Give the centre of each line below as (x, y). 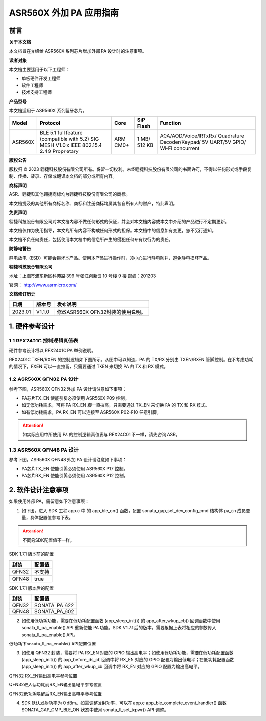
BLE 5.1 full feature (61, 132)
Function (170, 123)
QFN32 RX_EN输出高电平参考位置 (43, 676)
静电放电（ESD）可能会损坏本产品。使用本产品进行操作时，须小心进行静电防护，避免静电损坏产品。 (110, 258)
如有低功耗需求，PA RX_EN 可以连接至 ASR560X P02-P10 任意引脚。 (91, 412)
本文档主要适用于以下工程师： (39, 70)
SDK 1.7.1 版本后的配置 (32, 588)
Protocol (50, 123)
